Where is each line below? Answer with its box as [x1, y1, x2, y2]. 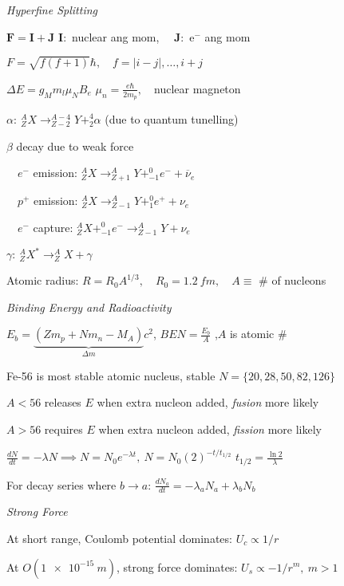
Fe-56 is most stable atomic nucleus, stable [6, 367, 215, 383]
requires [44, 420, 83, 437]
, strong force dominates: [116, 558, 238, 575]
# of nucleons [259, 272, 326, 289]
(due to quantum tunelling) [105, 110, 239, 127]
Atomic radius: [6, 272, 79, 289]
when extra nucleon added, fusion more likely [97, 394, 319, 411]
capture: [33, 218, 73, 235]
